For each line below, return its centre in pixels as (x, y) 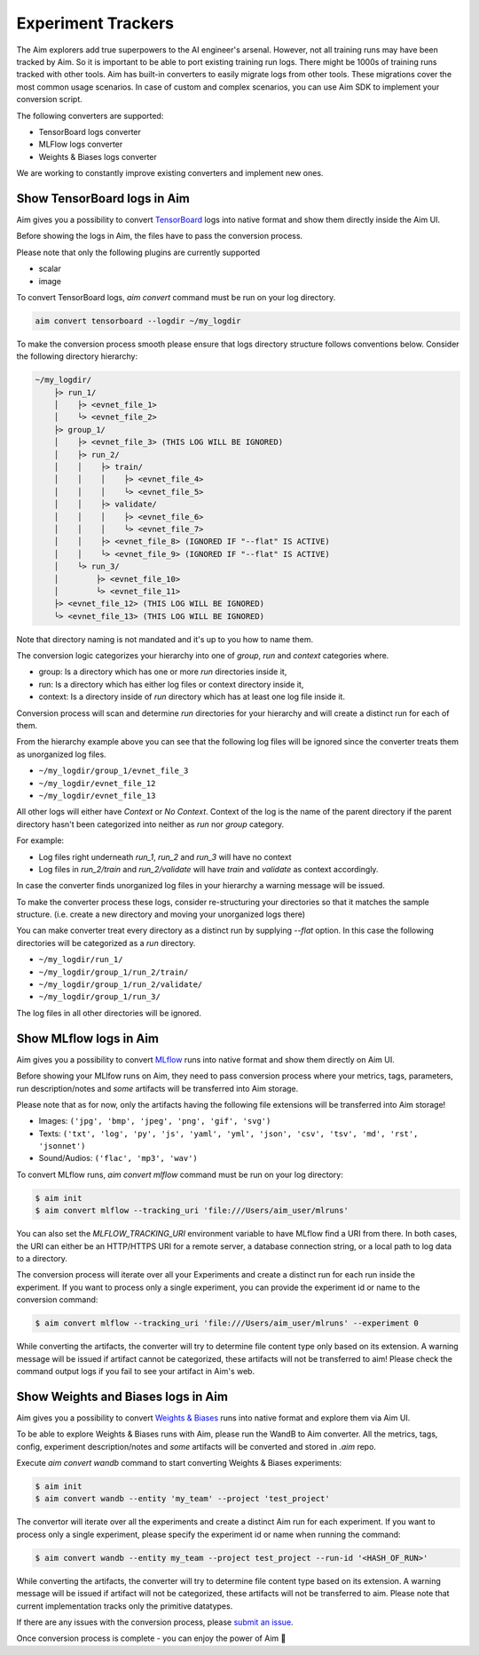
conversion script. (50, 99)
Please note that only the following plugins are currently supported (138, 252)
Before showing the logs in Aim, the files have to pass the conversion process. (160, 236)
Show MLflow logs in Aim (88, 1038)
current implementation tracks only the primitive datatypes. (125, 1606)
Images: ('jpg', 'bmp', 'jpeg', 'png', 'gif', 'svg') (155, 1121)
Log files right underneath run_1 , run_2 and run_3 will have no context (165, 856)
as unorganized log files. (61, 754)
